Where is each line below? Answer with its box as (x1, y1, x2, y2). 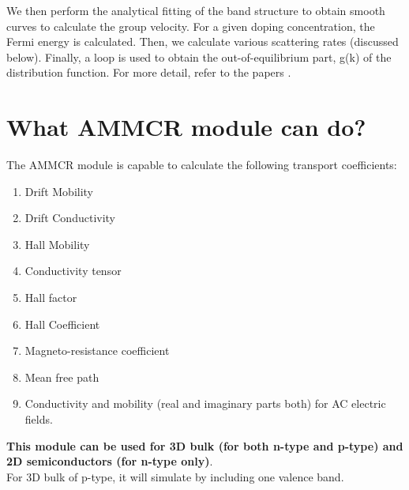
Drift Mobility (24, 183, 94, 199)
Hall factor (24, 289, 77, 306)
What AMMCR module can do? (6, 111, 366, 143)
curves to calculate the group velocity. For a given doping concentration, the (6, 17, 375, 34)
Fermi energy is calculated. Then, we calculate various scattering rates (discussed (6, 33, 399, 50)
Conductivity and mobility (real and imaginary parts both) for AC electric (24, 395, 386, 412)
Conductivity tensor (24, 262, 122, 279)
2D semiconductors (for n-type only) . (6, 453, 213, 469)
